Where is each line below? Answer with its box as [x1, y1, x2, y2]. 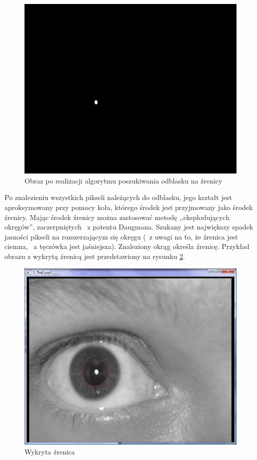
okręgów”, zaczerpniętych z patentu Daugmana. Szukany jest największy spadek [4, 221, 253, 232]
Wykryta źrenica [24, 446, 75, 456]
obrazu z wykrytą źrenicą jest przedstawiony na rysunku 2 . [4, 250, 185, 261]
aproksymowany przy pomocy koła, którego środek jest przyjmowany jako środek [4, 201, 253, 212]
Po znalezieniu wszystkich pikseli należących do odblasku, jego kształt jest [4, 192, 232, 202]
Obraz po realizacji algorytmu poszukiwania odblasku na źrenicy [24, 175, 222, 185]
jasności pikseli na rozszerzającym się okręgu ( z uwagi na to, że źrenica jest [4, 231, 238, 241]
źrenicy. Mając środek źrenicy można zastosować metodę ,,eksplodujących [4, 211, 229, 222]
